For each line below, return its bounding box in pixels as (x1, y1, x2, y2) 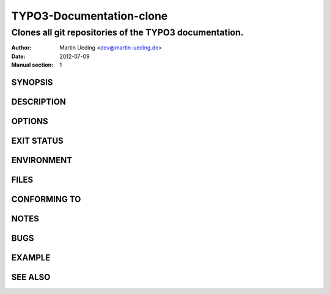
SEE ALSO (11, 272, 51, 282)
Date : (11, 53, 26, 60)
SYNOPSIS (11, 77, 53, 87)
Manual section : (11, 61, 54, 68)
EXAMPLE (11, 252, 51, 263)
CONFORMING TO (11, 194, 81, 205)
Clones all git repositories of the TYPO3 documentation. (11, 27, 244, 38)
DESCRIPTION (11, 97, 67, 107)
